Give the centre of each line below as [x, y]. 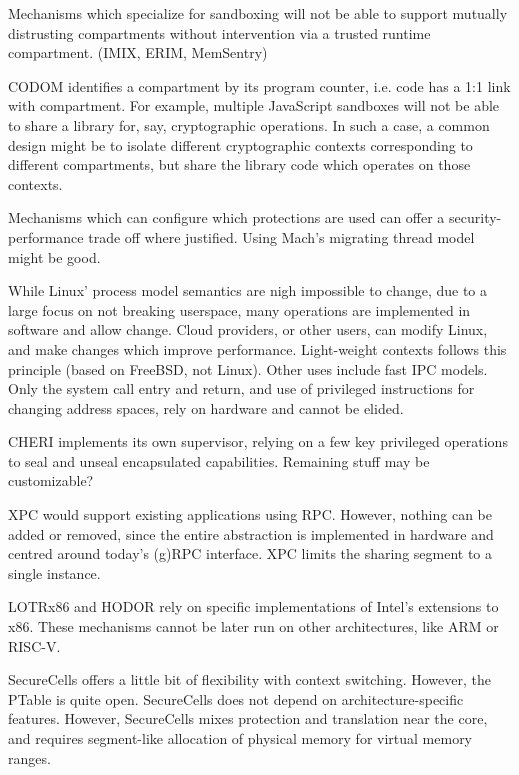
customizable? [51, 480]
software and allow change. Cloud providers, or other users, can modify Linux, [248, 329]
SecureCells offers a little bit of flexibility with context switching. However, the [249, 679]
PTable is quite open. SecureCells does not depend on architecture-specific [236, 698]
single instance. [54, 572]
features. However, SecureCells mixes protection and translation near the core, [248, 718]
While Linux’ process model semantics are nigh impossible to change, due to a [248, 290]
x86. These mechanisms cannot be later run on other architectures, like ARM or [253, 626]
